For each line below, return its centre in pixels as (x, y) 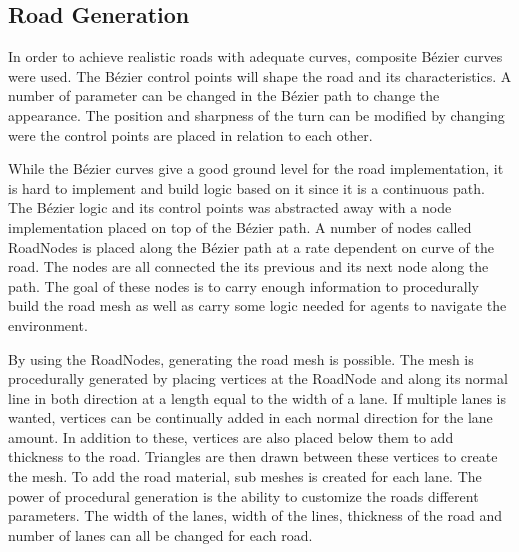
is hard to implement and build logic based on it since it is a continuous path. (246, 187)
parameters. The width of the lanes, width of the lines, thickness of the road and (255, 515)
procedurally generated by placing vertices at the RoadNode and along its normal (258, 378)
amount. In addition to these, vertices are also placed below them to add (231, 436)
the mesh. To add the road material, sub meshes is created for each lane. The (245, 476)
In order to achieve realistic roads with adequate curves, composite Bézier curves (255, 56)
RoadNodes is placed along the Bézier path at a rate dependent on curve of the (251, 246)
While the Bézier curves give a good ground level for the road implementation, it (256, 168)
